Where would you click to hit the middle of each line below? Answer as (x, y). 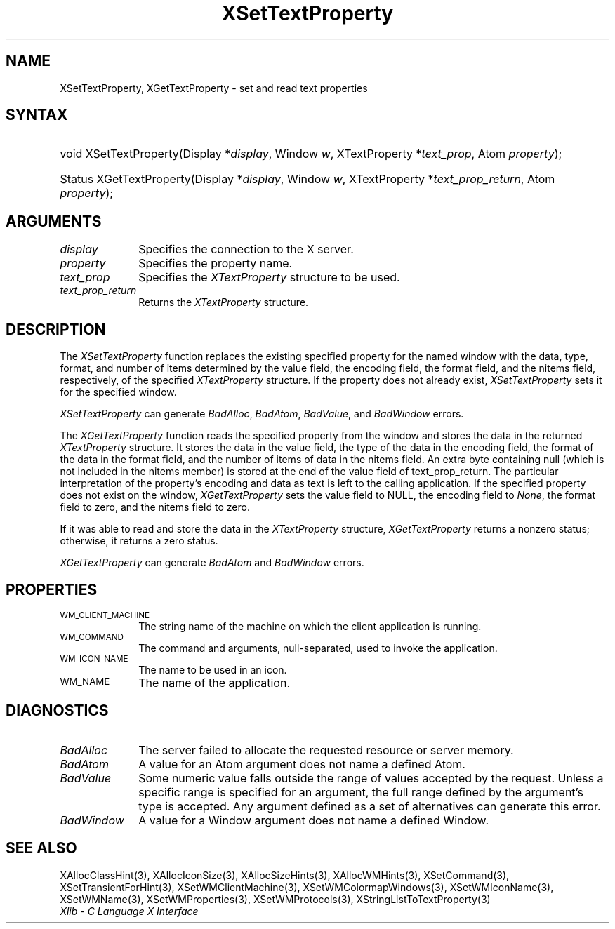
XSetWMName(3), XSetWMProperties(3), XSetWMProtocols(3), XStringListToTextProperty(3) (275, 899)
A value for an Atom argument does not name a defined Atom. (302, 764)
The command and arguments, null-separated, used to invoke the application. (318, 648)
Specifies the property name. (216, 263)
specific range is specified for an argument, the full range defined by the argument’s (361, 792)
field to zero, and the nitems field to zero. (155, 507)
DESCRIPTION (56, 329)
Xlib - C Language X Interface (129, 911)
